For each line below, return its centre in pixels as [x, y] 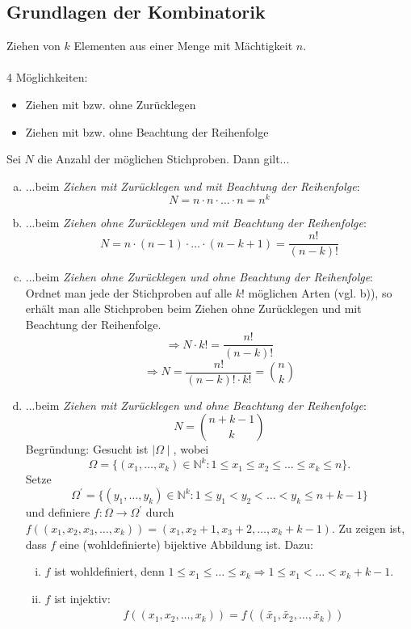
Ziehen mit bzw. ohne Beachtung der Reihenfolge [147, 131]
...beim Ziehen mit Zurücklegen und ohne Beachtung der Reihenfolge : [196, 405]
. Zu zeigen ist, [368, 528]
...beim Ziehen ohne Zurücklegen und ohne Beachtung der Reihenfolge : [199, 277]
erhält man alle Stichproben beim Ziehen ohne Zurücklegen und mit [193, 308]
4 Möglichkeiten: [47, 77]
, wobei [191, 449]
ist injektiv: [82, 598]
